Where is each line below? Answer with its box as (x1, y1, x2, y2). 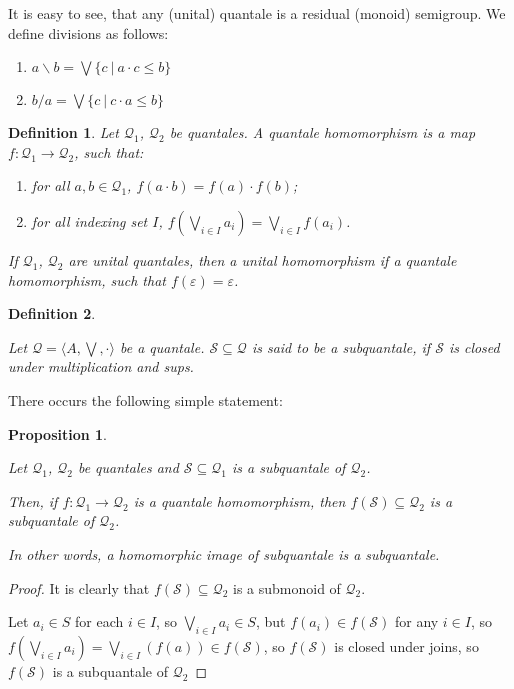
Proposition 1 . (8, 423, 107, 444)
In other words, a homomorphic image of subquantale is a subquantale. (8, 543, 440, 564)
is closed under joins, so (334, 635, 479, 656)
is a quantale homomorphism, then (133, 490, 346, 511)
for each (75, 611, 124, 632)
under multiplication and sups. (8, 356, 194, 377)
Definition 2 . (8, 303, 96, 324)
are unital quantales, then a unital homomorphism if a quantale (68, 249, 457, 270)
